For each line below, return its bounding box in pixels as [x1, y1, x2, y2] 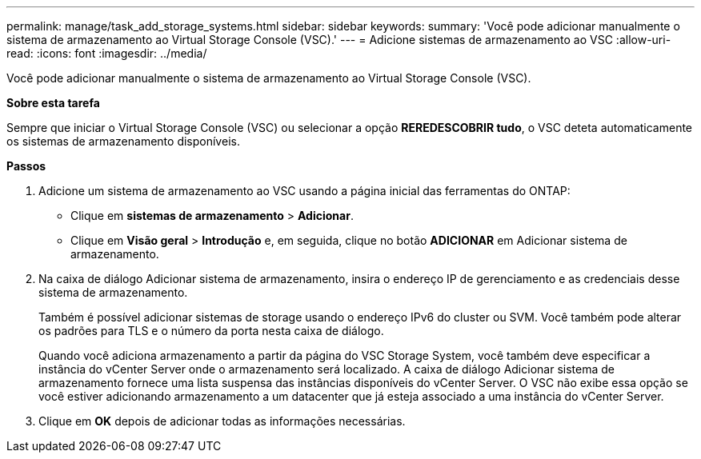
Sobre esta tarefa [6, 96, 100, 110]
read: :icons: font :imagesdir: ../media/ [6, 46, 207, 60]
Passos [6, 159, 46, 173]
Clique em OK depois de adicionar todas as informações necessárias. [38, 414, 406, 428]
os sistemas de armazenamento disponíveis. [6, 134, 240, 148]
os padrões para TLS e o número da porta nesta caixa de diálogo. [38, 324, 384, 337]
